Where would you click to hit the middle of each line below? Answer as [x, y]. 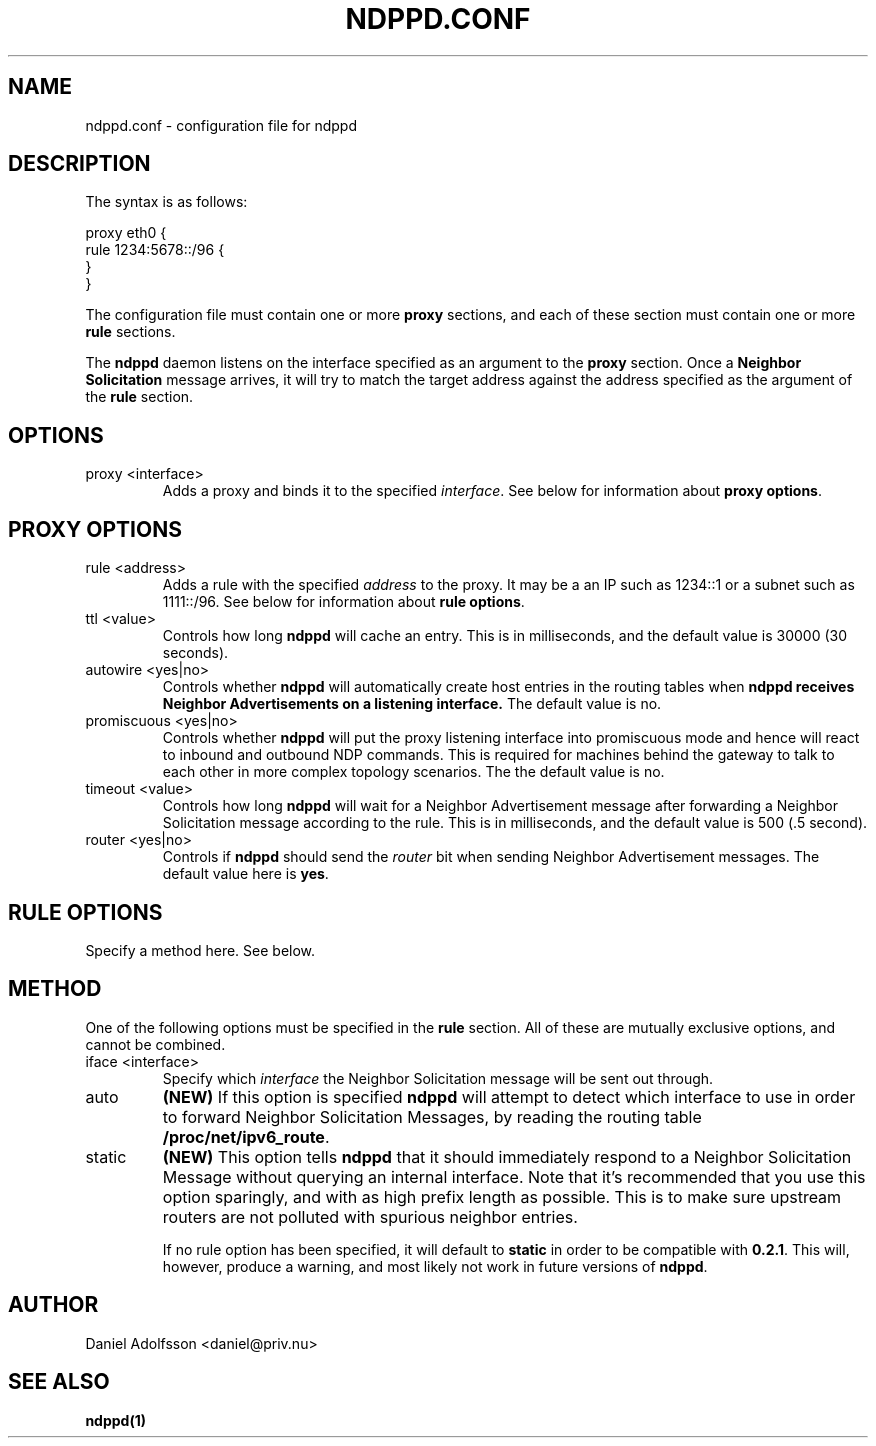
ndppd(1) [115, 1420]
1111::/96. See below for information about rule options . [343, 602]
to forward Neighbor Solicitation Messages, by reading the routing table [432, 1116]
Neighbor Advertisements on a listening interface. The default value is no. [412, 704]
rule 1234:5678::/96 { [155, 250]
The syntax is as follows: [166, 202]
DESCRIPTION [79, 164]
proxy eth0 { [126, 233]
